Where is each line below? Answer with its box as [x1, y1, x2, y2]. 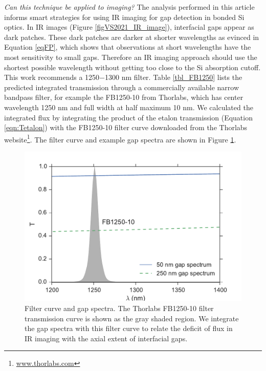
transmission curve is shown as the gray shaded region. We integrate [25, 313, 239, 323]
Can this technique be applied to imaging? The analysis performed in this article [4, 2, 255, 12]
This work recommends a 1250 [4, 72, 100, 83]
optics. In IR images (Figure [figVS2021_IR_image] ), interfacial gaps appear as [4, 22, 254, 32]
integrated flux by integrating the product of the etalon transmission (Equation [4, 112, 253, 122]
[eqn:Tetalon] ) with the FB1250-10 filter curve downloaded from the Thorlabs [4, 122, 248, 133]
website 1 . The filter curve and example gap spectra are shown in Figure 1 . [4, 132, 236, 145]
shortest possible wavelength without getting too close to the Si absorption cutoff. [4, 61, 261, 72]
